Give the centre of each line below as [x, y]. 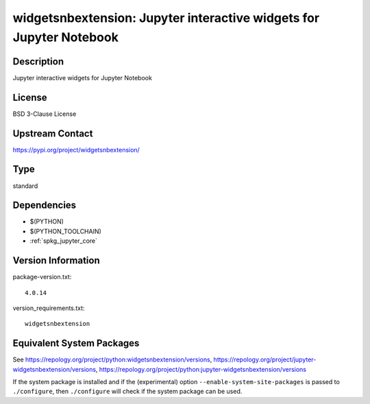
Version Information [56, 261]
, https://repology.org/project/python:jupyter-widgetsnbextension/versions [201, 369]
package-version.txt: [42, 277]
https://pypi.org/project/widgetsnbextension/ [76, 150]
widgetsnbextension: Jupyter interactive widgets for [166, 18]
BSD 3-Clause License [45, 114]
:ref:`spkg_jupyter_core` [64, 241]
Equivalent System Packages [76, 343]
